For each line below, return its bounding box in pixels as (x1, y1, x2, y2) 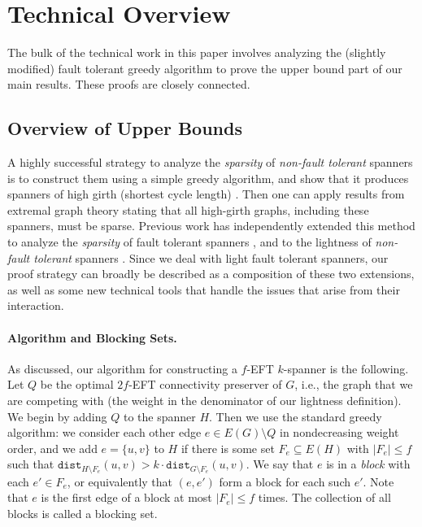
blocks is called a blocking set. (7, 505, 158, 522)
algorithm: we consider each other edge (7, 424, 202, 441)
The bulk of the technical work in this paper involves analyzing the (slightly (7, 44, 386, 61)
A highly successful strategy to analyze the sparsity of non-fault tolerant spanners (7, 154, 413, 171)
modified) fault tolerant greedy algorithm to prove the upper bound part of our (7, 59, 402, 76)
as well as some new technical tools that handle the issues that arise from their (7, 281, 400, 298)
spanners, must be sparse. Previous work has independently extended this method (7, 217, 415, 234)
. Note (363, 473, 394, 490)
